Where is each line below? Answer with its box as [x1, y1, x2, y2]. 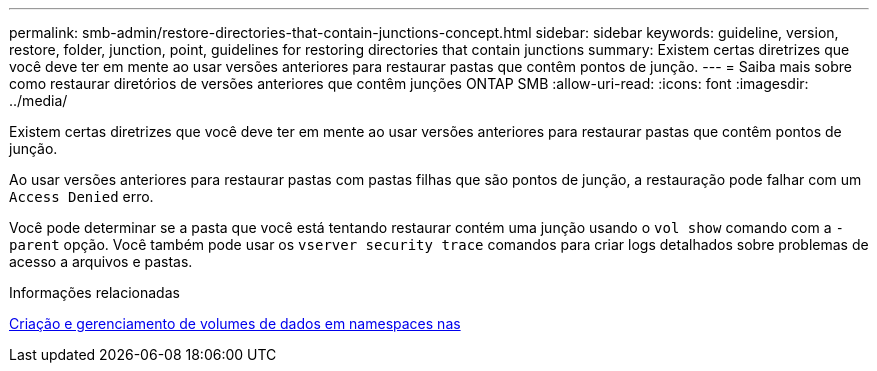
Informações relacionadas [9, 284, 180, 301]
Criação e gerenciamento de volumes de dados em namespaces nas [9, 315, 461, 332]
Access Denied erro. [9, 188, 154, 205]
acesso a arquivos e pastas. [9, 253, 193, 270]
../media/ [9, 92, 68, 109]
